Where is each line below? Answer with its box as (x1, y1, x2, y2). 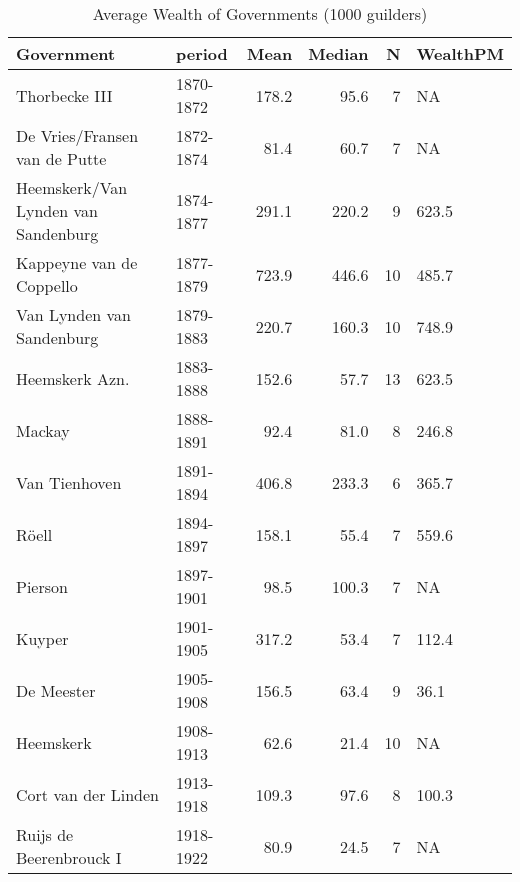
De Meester (16, 678, 96, 702)
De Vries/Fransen (16, 124, 139, 147)
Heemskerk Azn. (16, 366, 130, 390)
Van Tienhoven (16, 470, 122, 494)
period (176, 42, 228, 65)
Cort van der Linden (16, 782, 159, 806)
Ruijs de (16, 823, 74, 846)
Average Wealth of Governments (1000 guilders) (92, 2, 428, 25)
